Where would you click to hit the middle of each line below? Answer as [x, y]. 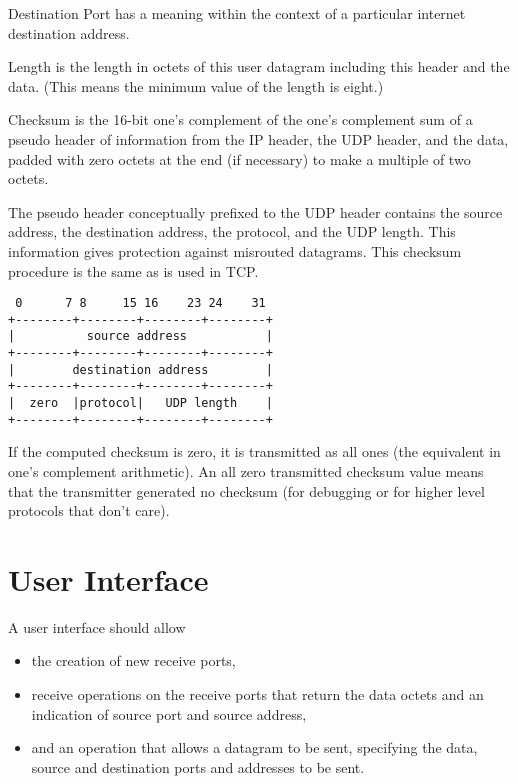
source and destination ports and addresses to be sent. [198, 766]
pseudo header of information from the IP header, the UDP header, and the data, [258, 138]
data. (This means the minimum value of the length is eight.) [196, 85]
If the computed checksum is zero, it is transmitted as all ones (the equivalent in [254, 451]
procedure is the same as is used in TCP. [133, 270]
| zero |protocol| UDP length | [140, 403]
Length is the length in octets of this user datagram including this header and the [259, 66]
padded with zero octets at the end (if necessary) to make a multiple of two [239, 158]
